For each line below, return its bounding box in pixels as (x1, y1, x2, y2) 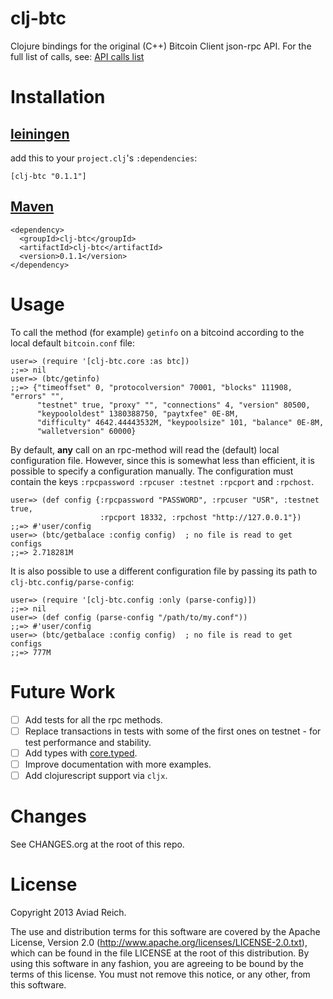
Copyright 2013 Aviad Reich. (10, 906, 127, 918)
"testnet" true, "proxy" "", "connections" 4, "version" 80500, (36, 400, 311, 410)
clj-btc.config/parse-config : (10, 575, 135, 587)
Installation (10, 86, 106, 109)
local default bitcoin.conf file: (10, 337, 136, 349)
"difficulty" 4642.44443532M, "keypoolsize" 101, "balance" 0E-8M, (36, 417, 325, 427)
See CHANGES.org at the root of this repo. (10, 838, 185, 850)
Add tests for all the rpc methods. (24, 713, 163, 726)
